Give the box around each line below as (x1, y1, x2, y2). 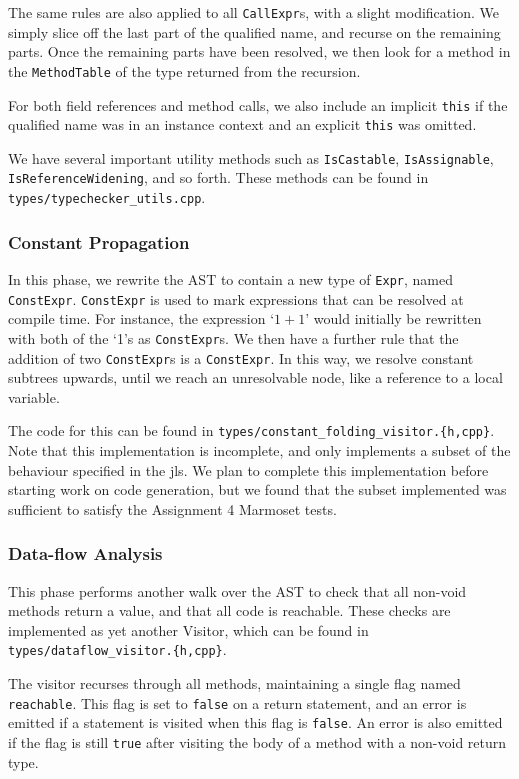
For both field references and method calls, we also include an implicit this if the (8, 94, 508, 115)
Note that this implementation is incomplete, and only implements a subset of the (8, 440, 511, 461)
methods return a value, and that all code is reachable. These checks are (8, 600, 451, 621)
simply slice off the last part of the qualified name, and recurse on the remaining (8, 21, 501, 42)
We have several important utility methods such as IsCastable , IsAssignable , (8, 147, 494, 168)
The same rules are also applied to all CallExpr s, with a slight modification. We (8, 2, 499, 22)
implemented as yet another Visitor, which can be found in (8, 619, 369, 640)
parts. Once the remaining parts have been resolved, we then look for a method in (8, 41, 511, 62)
